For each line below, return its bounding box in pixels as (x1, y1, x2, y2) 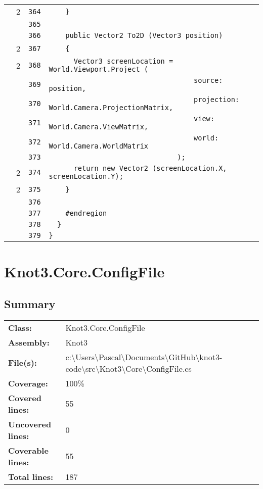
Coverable (8, 444, 49, 456)
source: (194, 76, 223, 84)
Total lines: (8, 470, 54, 482)
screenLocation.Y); (49, 172, 123, 180)
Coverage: (8, 377, 48, 389)
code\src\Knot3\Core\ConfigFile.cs (65, 362, 192, 374)
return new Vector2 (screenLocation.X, (73, 164, 227, 172)
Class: (8, 321, 32, 333)
